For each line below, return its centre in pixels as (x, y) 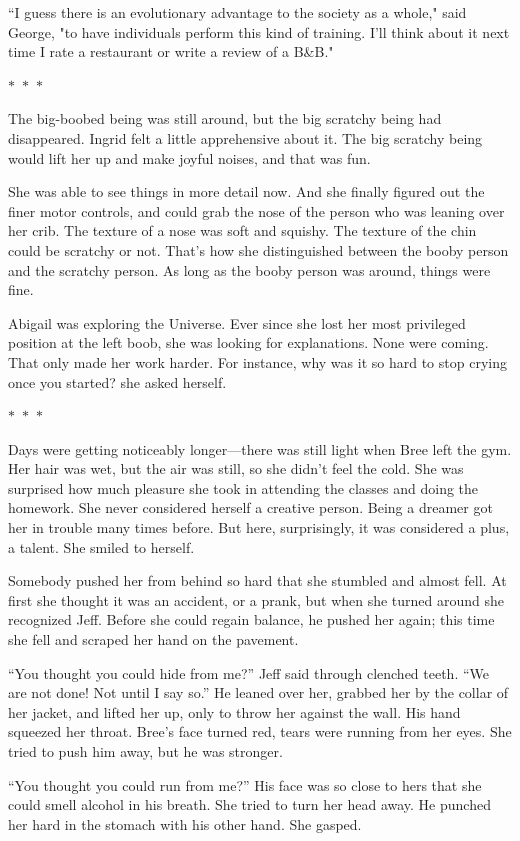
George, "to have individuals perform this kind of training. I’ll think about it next (259, 31)
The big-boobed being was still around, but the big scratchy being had (225, 118)
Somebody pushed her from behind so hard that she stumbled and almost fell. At (257, 580)
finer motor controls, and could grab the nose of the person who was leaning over (256, 210)
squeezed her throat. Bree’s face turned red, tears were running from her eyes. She (260, 731)
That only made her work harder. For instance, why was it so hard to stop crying (257, 361)
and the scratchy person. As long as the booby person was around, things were (249, 269)
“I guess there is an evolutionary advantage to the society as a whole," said (237, 12)
